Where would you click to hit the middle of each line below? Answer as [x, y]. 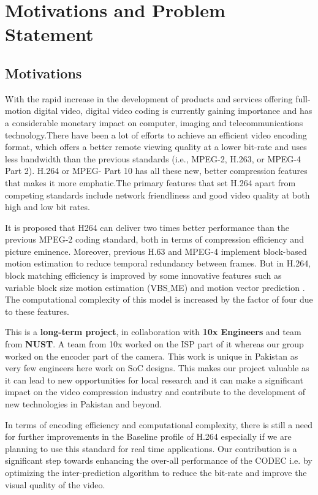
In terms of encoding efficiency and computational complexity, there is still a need [159, 424]
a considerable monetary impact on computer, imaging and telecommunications [154, 122]
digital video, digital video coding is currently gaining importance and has [173, 111]
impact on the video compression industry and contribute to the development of [155, 392]
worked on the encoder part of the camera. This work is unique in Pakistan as [152, 356]
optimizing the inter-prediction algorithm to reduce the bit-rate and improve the [156, 472]
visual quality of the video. [55, 484]
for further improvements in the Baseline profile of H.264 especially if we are [148, 436]
